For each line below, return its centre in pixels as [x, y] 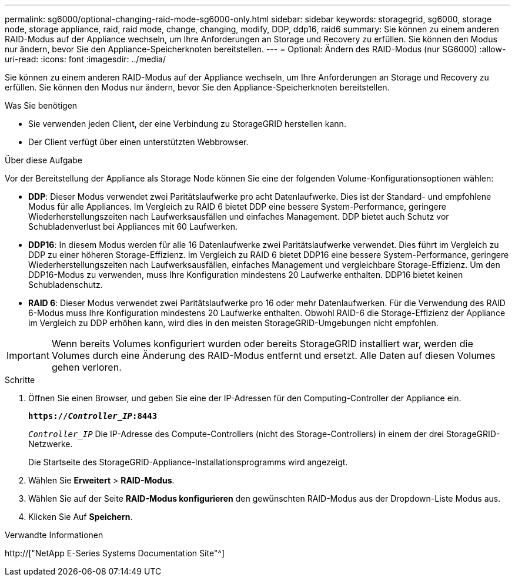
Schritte [20, 380]
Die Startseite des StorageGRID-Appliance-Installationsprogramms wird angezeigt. [188, 462]
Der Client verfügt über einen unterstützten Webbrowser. [138, 142]
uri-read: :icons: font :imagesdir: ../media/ [85, 59]
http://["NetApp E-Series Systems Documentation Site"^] [115, 553]
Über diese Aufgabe [44, 160]
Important [28, 355]
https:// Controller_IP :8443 [93, 416]
